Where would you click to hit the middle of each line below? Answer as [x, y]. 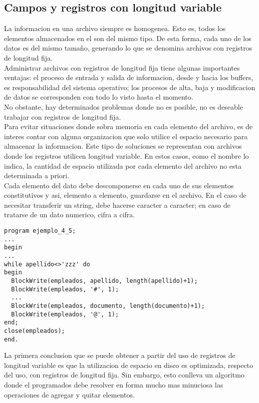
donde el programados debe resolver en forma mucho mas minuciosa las [114, 385]
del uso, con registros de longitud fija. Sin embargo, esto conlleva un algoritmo [124, 375]
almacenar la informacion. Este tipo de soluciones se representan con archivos [123, 146]
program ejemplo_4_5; [40, 231]
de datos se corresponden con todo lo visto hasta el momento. [99, 97]
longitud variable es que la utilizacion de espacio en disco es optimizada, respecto [129, 365]
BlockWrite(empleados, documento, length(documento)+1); [108, 306]
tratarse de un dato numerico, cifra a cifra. [70, 215]
